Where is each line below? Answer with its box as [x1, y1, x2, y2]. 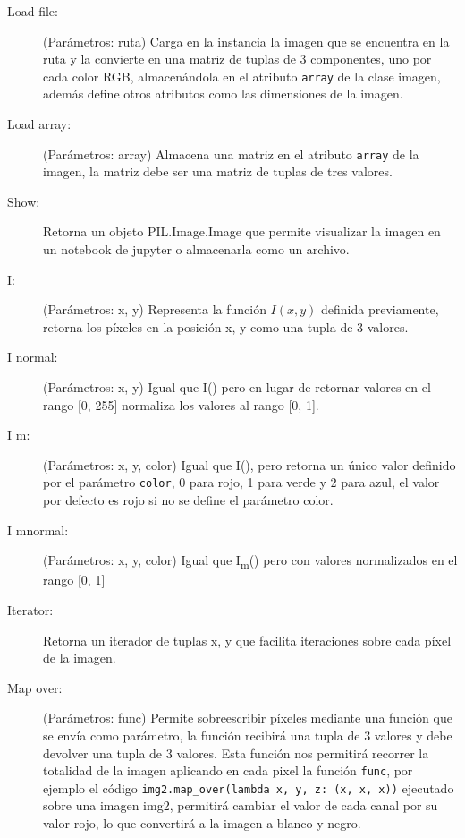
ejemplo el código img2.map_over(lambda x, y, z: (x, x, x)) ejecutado [43, 778, 454, 797]
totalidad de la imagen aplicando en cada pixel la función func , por [43, 761, 413, 780]
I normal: [7, 347, 58, 366]
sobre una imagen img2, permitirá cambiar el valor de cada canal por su [43, 796, 438, 815]
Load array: [7, 115, 72, 133]
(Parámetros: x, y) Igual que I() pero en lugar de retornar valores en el [43, 378, 431, 397]
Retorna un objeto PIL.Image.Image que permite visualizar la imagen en [43, 222, 441, 241]
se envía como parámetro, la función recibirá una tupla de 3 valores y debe [43, 725, 452, 744]
